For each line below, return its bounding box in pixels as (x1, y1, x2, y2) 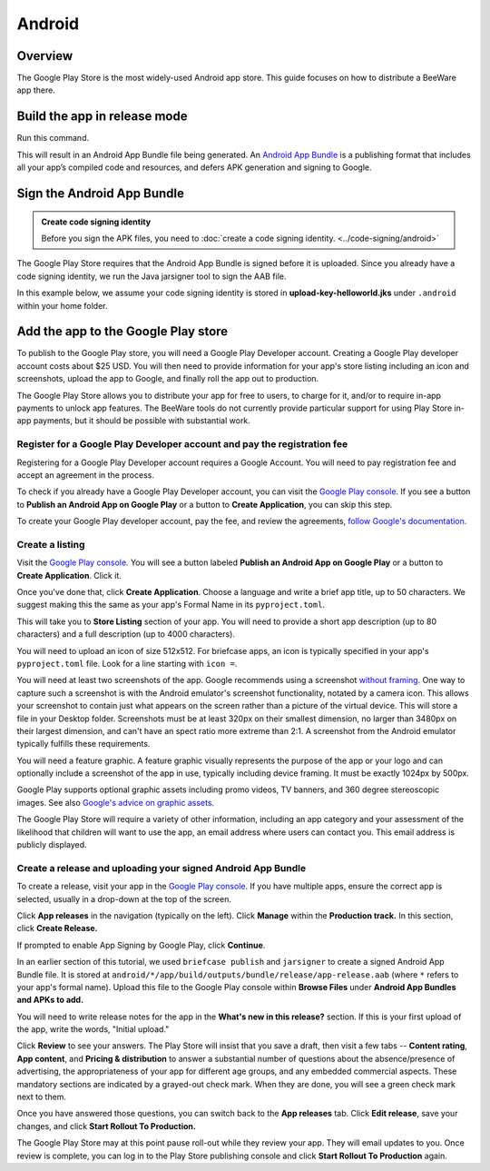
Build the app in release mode (16, 109, 188, 124)
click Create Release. (16, 923, 98, 934)
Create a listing (16, 538, 85, 551)
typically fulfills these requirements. (16, 739, 151, 749)
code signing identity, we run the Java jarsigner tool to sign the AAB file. (16, 271, 287, 282)
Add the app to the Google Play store (16, 323, 229, 340)
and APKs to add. (16, 995, 84, 1006)
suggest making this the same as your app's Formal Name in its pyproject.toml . (16, 600, 326, 610)
